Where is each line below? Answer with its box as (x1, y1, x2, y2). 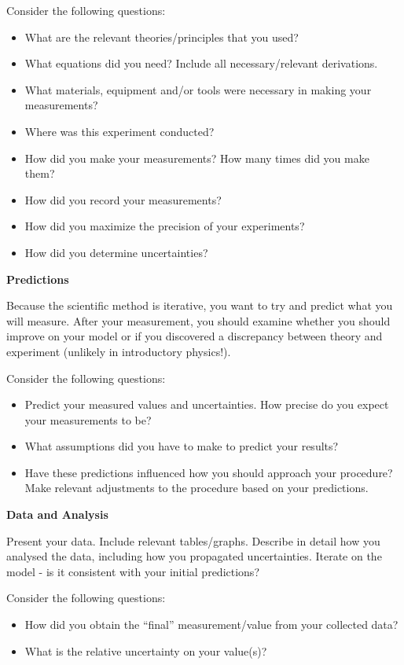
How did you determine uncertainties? (24, 244, 208, 260)
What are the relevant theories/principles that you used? (24, 28, 299, 45)
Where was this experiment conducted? (24, 123, 215, 139)
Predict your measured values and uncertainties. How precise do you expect (24, 396, 389, 413)
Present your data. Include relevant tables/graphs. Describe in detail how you (6, 532, 380, 549)
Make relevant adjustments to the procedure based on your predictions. (24, 479, 369, 496)
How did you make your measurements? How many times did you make (24, 149, 369, 166)
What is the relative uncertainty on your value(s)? (24, 642, 267, 659)
